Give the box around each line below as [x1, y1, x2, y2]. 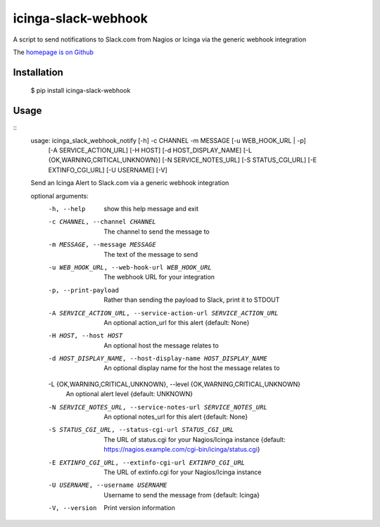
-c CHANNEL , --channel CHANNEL [48, 218, 156, 226]
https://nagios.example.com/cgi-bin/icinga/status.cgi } [103, 445, 260, 454]
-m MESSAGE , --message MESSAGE [48, 241, 156, 249]
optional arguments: [30, 191, 89, 200]
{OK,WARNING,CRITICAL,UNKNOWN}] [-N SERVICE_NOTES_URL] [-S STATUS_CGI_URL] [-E [48, 155, 317, 165]
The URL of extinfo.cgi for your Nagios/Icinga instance [103, 468, 262, 476]
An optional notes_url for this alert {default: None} [103, 412, 248, 421]
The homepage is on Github [13, 48, 94, 56]
